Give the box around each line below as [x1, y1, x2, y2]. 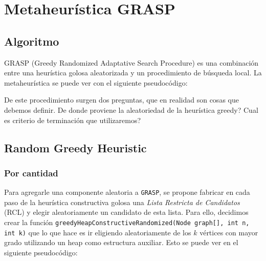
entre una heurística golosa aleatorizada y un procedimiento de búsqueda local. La [4, 67, 262, 78]
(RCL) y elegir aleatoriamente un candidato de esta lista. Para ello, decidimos [4, 207, 249, 217]
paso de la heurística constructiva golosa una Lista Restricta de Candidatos [4, 196, 240, 207]
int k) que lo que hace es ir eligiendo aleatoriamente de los [4, 227, 191, 237]
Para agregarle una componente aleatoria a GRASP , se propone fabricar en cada [4, 187, 250, 197]
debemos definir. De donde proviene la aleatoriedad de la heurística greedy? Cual [4, 104, 258, 115]
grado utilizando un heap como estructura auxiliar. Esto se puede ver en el [4, 237, 238, 248]
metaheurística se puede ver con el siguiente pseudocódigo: [4, 77, 188, 88]
